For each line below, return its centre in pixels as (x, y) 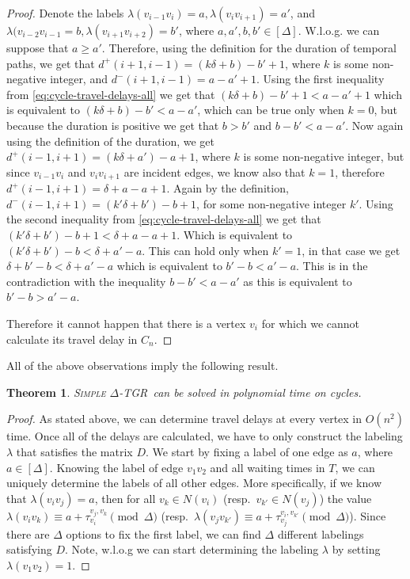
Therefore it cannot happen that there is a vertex (126, 323)
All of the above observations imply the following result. (142, 366)
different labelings (321, 533)
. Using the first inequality (321, 79)
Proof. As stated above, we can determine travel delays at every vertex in (184, 419)
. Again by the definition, (228, 188)
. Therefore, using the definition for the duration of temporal (249, 48)
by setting (356, 549)
